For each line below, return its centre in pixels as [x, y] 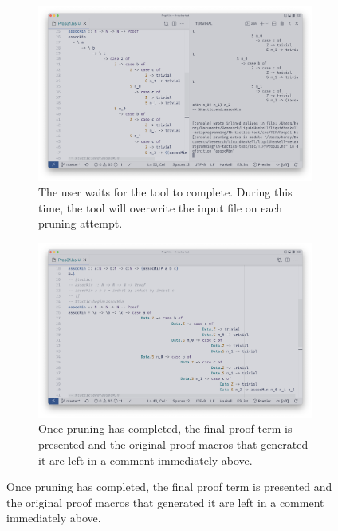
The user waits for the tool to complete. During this [165, 192]
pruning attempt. [81, 223]
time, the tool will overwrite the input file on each [161, 207]
